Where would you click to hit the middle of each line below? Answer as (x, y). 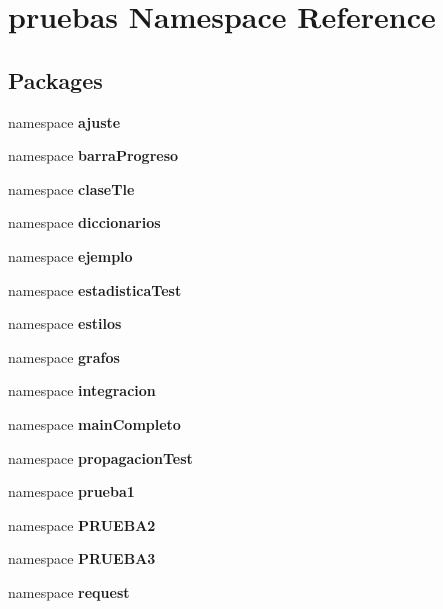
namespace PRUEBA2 (82, 524)
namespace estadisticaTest (95, 289)
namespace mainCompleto (94, 423)
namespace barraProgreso (93, 155)
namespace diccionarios (84, 222)
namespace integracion (82, 390)
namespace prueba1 (71, 491)
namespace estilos (65, 323)
